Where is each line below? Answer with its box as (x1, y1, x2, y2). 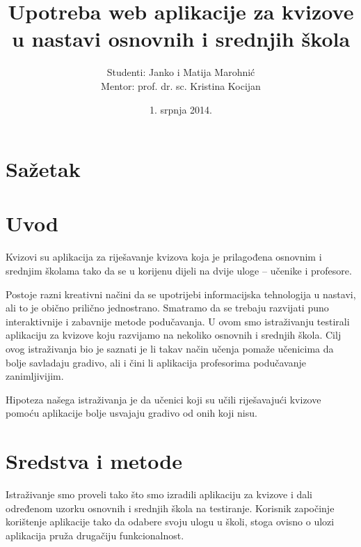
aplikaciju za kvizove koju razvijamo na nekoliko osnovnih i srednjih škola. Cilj (6, 328, 342, 342)
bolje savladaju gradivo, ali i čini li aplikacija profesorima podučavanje (6, 355, 307, 369)
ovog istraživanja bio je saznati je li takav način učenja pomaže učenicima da (6, 341, 334, 355)
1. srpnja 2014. (150, 102, 212, 116)
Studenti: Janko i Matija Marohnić (106, 65, 255, 79)
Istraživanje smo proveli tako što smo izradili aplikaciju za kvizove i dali (6, 487, 313, 502)
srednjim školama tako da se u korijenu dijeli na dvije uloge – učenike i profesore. (6, 263, 352, 277)
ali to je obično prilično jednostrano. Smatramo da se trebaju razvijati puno (6, 300, 329, 315)
